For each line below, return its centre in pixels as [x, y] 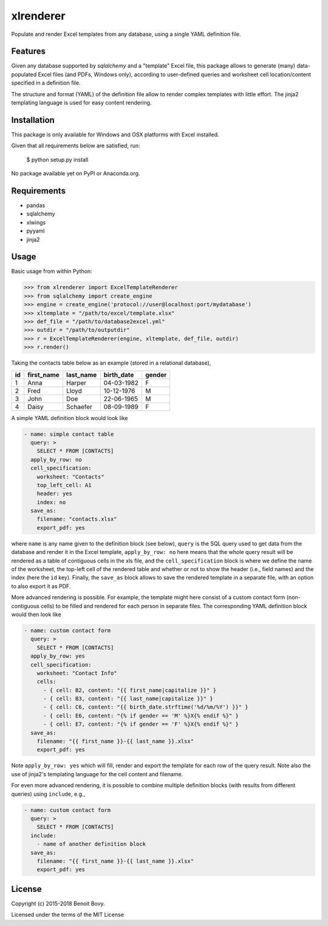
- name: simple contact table [69, 434]
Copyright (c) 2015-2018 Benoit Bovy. [58, 903]
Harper [76, 382]
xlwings [36, 222]
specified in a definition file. [46, 83]
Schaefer [79, 407]
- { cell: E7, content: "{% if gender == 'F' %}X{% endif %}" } [141, 724]
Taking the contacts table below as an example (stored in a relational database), [111, 363]
